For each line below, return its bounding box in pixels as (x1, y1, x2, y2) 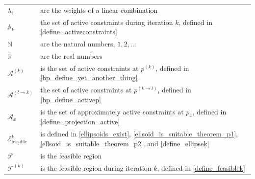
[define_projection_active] (40, 116, 120, 127)
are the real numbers (40, 50, 102, 61)
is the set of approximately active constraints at (40, 106, 184, 116)
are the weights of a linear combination (40, 4, 158, 15)
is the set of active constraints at (40, 63, 139, 73)
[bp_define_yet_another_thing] (40, 72, 138, 83)
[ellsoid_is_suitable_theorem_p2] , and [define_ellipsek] (40, 138, 209, 148)
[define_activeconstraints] (40, 26, 117, 37)
